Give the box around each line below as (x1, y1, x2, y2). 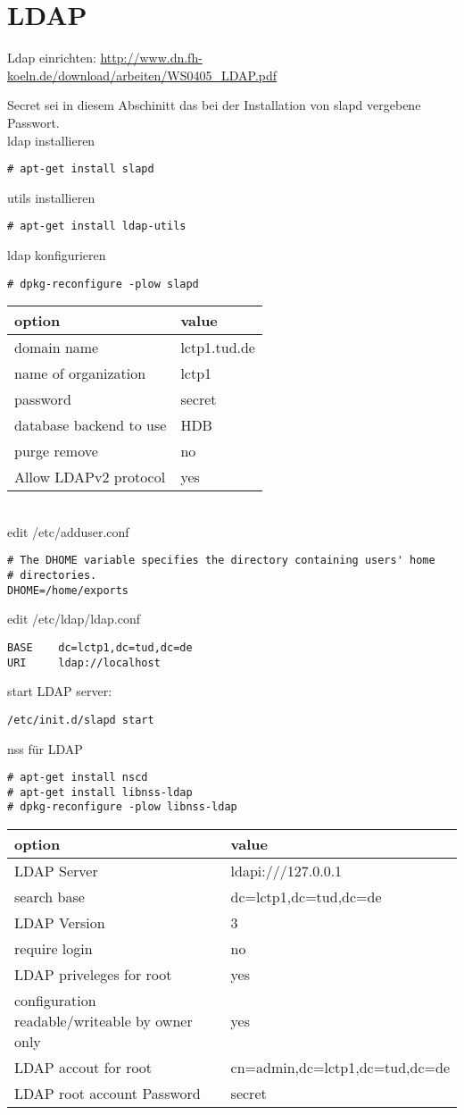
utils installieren (7, 188, 95, 206)
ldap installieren (7, 130, 95, 149)
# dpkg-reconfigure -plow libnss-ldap (7, 801, 237, 814)
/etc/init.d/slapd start (7, 713, 154, 726)
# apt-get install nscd (7, 771, 148, 784)
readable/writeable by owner (14, 1010, 193, 1032)
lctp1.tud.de (180, 337, 255, 358)
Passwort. (7, 113, 60, 131)
